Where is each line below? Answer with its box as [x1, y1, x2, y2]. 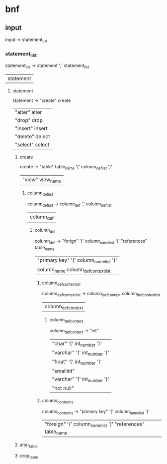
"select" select [14, 141, 50, 148]
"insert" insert [14, 125, 48, 132]
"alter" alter [14, 109, 42, 116]
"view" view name [22, 176, 61, 184]
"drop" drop [14, 117, 43, 124]
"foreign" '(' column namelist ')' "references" [44, 421, 145, 429]
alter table [19, 442, 38, 449]
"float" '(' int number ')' [52, 358, 102, 366]
